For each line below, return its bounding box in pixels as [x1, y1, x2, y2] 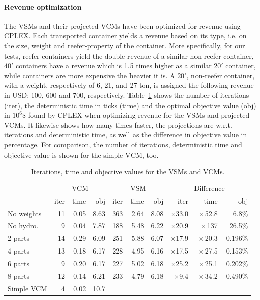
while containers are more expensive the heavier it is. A [4, 70, 175, 80]
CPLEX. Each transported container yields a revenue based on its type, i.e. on [4, 30, 247, 41]
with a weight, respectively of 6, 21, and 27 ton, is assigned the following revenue [4, 80, 254, 90]
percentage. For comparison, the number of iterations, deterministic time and [4, 139, 242, 149]
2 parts [8, 233, 29, 243]
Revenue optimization [4, 1, 82, 12]
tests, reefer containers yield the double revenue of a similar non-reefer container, [4, 50, 254, 61]
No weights [8, 208, 42, 218]
